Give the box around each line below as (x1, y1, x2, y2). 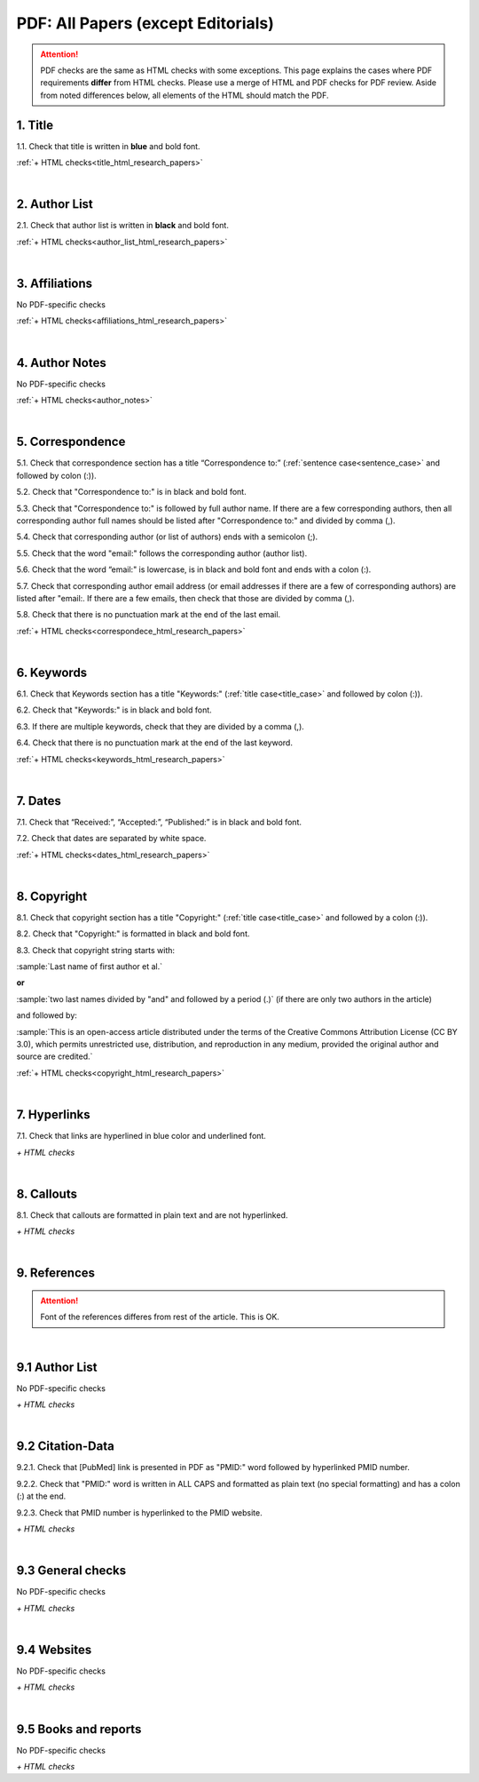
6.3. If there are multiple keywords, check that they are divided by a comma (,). (16, 720, 305, 732)
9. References (16, 1266, 96, 1281)
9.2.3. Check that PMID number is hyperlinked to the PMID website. (16, 1507, 263, 1518)
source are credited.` (16, 1051, 93, 1062)
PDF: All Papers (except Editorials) (16, 13, 275, 33)
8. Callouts (16, 1186, 77, 1201)
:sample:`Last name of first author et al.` (16, 961, 163, 972)
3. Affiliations (16, 275, 93, 290)
